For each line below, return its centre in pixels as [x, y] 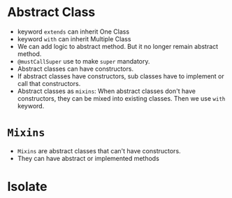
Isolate [27, 187]
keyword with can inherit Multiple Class [74, 38]
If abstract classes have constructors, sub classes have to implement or [121, 76]
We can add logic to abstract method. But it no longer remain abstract [118, 46]
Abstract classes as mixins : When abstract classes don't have [106, 91]
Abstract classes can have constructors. [75, 69]
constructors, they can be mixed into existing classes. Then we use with [121, 98]
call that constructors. [49, 83]
